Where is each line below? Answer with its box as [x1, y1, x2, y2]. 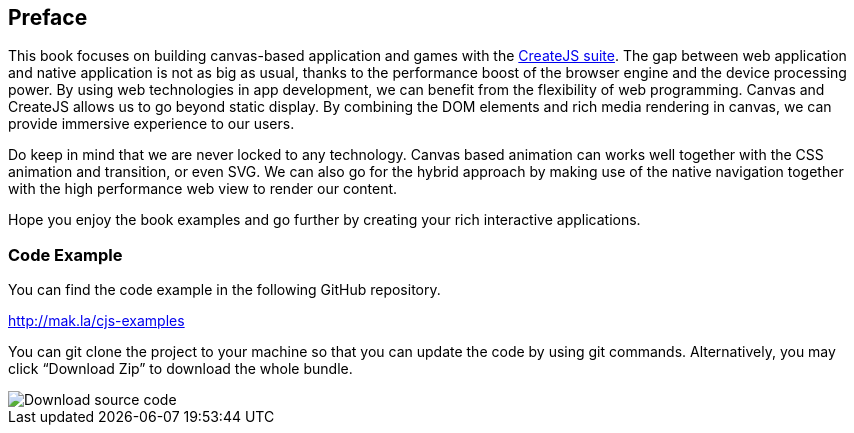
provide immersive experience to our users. [8, 115, 295, 133]
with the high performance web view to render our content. [8, 180, 398, 198]
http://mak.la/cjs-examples [8, 312, 185, 330]
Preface [8, 5, 88, 30]
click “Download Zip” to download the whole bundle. [8, 360, 353, 378]
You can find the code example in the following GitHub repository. [8, 281, 441, 299]
